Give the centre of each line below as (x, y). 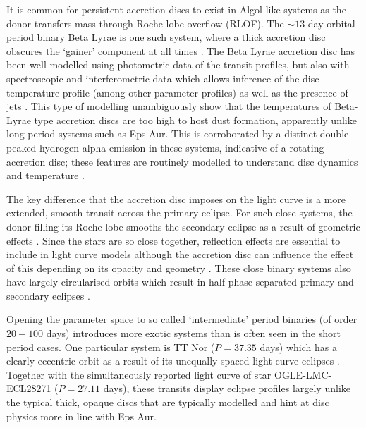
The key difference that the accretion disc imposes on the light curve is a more (176, 198)
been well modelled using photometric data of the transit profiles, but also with (178, 65)
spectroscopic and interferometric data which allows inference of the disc (163, 78)
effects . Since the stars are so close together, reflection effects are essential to (173, 240)
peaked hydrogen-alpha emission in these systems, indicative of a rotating (165, 147)
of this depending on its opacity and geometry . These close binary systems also (179, 268)
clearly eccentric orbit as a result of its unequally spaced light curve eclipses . (173, 361)
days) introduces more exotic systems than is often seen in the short (193, 333)
